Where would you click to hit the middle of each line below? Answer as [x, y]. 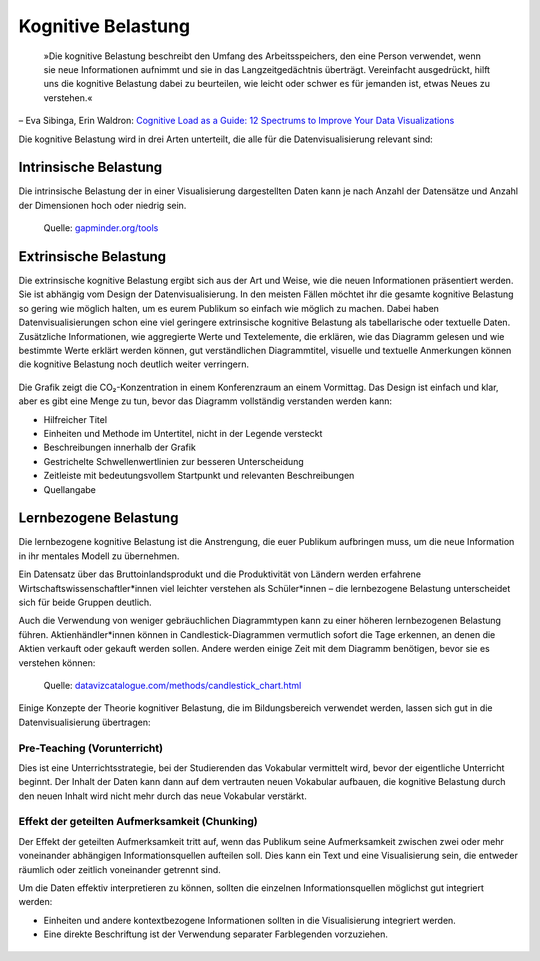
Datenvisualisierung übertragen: [84, 722]
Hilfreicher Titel [75, 419]
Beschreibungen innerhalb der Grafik [120, 447]
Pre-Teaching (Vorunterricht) [91, 748]
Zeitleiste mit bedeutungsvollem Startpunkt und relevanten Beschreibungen [199, 476]
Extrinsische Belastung [92, 256]
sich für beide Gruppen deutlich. [85, 602]
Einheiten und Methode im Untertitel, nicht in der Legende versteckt [183, 433]
